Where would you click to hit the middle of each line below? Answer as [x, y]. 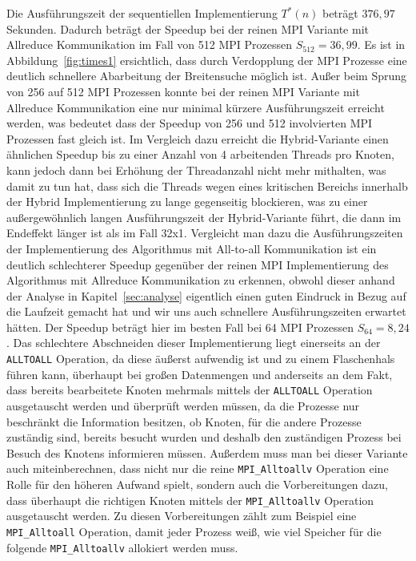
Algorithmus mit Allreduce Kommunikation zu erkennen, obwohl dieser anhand [201, 280]
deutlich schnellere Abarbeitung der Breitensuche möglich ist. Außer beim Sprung [207, 76]
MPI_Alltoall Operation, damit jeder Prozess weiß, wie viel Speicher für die [194, 531]
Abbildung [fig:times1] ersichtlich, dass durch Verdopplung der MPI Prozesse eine [207, 60]
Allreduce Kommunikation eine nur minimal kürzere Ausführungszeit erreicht [196, 107]
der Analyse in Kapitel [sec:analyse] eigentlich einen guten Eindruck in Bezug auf [206, 295]
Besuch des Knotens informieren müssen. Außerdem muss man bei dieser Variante [207, 452]
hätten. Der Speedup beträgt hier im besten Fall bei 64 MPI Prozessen [180, 327]
